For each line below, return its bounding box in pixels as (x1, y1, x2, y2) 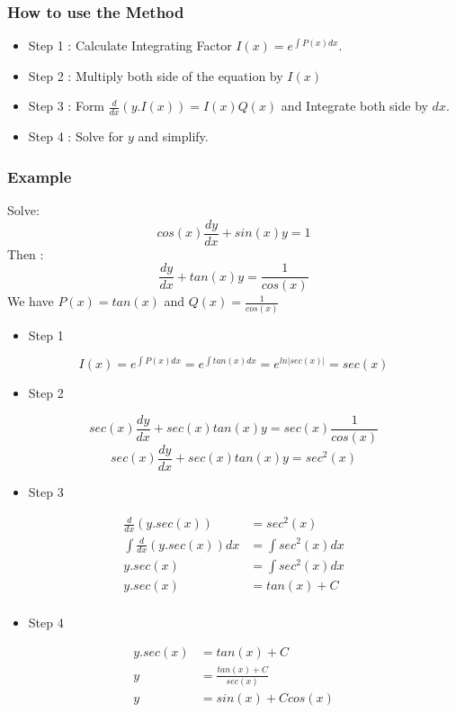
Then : (7, 244, 44, 263)
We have (7, 292, 54, 311)
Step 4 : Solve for (28, 127, 124, 146)
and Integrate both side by (281, 96, 428, 115)
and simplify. (138, 127, 209, 146)
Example (7, 165, 72, 187)
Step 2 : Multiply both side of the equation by (28, 66, 283, 85)
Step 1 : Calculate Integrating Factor (28, 36, 232, 55)
